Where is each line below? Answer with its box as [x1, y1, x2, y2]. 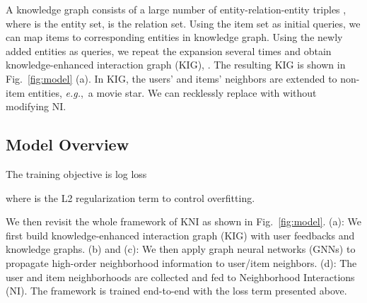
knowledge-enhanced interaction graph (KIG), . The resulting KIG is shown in [6, 57, 346, 72]
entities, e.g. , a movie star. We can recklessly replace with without [28, 85, 317, 100]
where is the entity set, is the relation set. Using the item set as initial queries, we [6, 16, 361, 30]
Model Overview [6, 133, 129, 155]
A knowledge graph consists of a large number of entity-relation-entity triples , [6, 2, 346, 16]
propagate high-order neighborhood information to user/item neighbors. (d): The [6, 255, 357, 270]
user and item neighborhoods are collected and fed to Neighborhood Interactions [6, 269, 355, 284]
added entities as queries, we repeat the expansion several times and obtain [6, 43, 332, 58]
